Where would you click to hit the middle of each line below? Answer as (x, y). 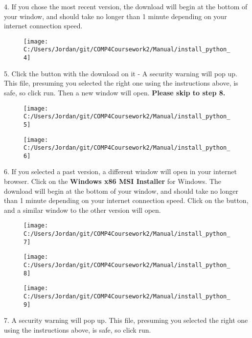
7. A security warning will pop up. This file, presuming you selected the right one (126, 320)
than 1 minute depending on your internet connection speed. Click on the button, (126, 200)
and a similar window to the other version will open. (82, 210)
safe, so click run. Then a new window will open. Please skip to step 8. (115, 92)
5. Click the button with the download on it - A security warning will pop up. (121, 73)
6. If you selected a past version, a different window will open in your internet (120, 171)
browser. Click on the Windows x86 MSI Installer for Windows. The (113, 181)
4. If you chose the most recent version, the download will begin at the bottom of (126, 6)
